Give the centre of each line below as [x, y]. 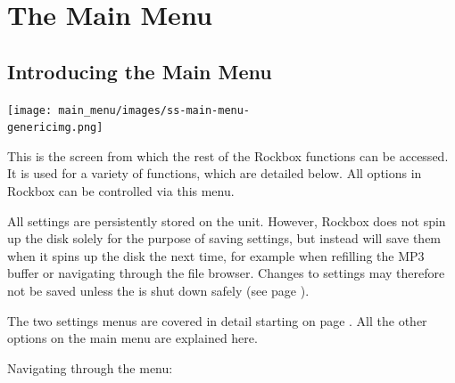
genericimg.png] [55, 128]
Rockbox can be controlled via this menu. [121, 191]
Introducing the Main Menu [140, 71]
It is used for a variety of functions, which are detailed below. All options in [215, 173]
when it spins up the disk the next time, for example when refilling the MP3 [216, 255]
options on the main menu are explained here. [132, 338]
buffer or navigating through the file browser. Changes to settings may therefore [226, 273]
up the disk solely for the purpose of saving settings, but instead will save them [224, 238]
